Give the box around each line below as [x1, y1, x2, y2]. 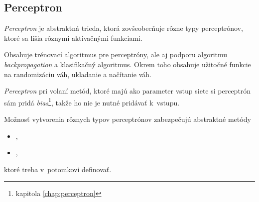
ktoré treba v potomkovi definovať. [4, 164, 112, 174]
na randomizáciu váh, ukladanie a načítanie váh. [4, 69, 152, 79]
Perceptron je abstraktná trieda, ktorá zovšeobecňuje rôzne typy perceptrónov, [4, 23, 243, 33]
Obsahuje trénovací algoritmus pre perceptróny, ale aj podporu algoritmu [4, 49, 228, 60]
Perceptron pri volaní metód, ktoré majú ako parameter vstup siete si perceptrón [4, 86, 251, 96]
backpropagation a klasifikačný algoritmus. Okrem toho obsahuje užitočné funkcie [4, 59, 251, 69]
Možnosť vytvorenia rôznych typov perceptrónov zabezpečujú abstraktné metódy [4, 114, 251, 124]
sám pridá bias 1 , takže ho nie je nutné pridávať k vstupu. [4, 96, 180, 107]
